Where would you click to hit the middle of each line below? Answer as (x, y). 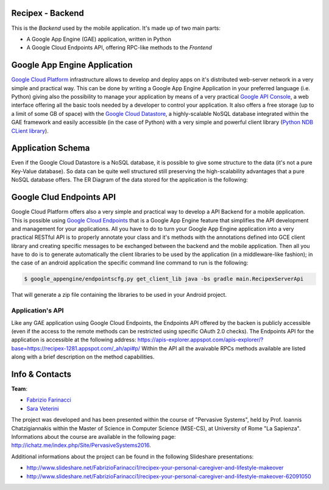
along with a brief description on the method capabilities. (83, 357)
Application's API (37, 311)
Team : (19, 389)
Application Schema (51, 148)
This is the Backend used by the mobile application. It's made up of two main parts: (116, 28)
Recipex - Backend (48, 13)
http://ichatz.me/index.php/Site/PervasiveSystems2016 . (81, 446)
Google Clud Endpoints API (63, 197)
